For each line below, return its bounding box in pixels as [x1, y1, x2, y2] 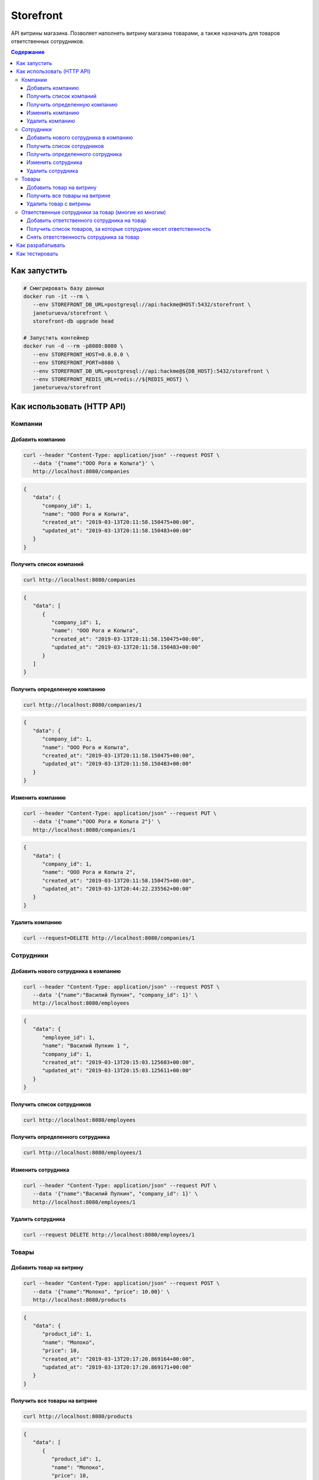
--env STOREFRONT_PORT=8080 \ [32, 359, 121, 366]
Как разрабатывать [16, 242, 66, 249]
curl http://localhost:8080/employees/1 [23, 1149, 142, 1156]
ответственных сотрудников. [11, 37, 85, 44]
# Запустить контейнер [23, 334, 89, 342]
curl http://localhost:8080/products [23, 1413, 133, 1420]
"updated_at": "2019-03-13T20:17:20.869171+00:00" [42, 1364, 192, 1370]
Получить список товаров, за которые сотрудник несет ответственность [27, 225, 211, 232]
